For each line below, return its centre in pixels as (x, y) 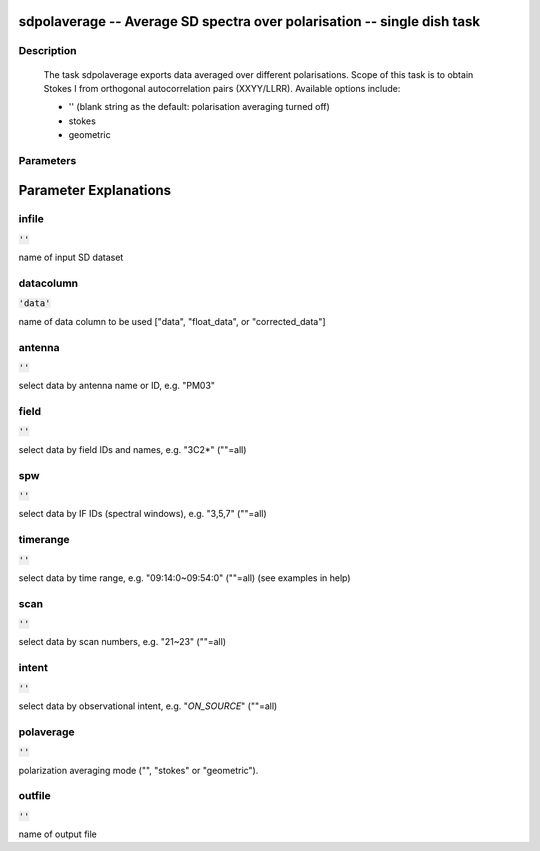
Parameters (47, 160)
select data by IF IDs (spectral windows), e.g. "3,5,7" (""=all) (142, 514)
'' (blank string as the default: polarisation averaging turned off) (199, 107)
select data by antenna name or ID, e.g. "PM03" (116, 386)
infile (31, 219)
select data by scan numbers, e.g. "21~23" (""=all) (122, 642)
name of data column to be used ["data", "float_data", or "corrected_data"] (172, 321)
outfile (34, 796)
